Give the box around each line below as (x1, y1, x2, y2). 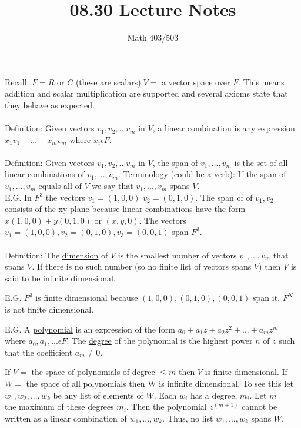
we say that (92, 180, 133, 192)
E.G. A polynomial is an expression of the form (5, 323, 175, 335)
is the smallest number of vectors (118, 248, 237, 261)
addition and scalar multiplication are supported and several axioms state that (5, 87, 288, 99)
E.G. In (5, 191, 32, 203)
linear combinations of (5, 168, 85, 180)
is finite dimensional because (35, 291, 138, 304)
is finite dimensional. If (205, 366, 287, 378)
